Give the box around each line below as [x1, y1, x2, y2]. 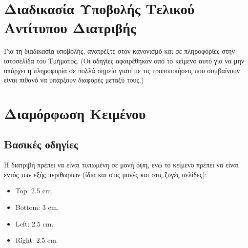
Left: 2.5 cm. [15, 218, 54, 228]
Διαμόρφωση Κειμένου [4, 103, 146, 123]
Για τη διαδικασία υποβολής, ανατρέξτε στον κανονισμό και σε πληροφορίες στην [4, 46, 235, 56]
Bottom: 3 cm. [15, 202, 59, 212]
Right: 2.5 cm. [15, 235, 58, 245]
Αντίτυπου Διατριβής [4, 18, 136, 38]
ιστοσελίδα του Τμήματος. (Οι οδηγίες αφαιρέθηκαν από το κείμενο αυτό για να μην [4, 55, 245, 65]
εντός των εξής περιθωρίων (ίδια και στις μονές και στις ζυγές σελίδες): [4, 169, 207, 179]
